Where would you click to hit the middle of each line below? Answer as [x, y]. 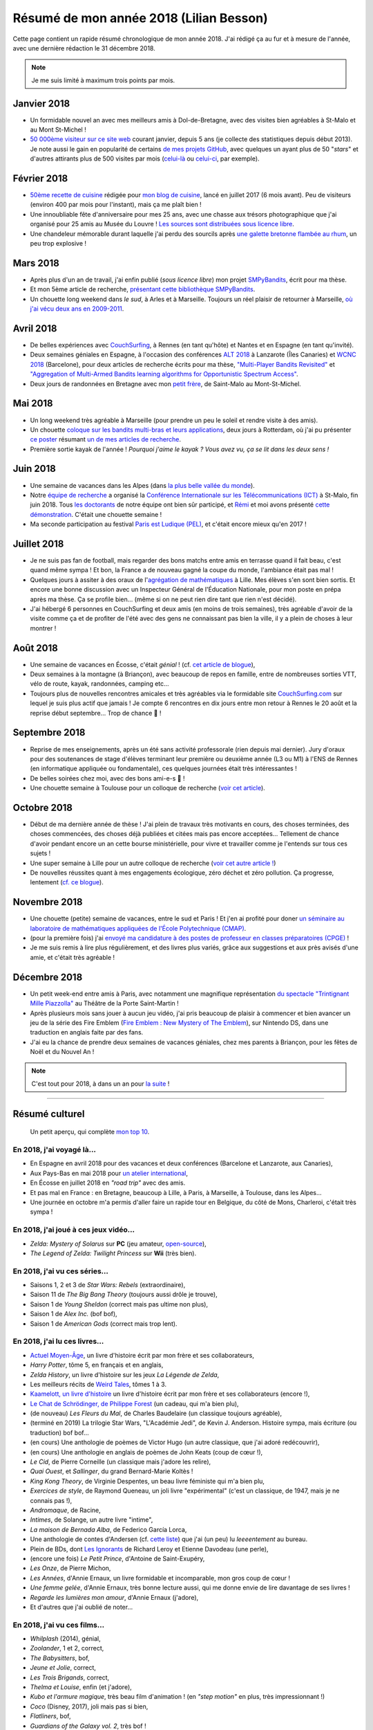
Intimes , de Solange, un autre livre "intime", [92, 1520]
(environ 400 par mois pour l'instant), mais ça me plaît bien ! [116, 205]
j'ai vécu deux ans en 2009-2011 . [77, 309]
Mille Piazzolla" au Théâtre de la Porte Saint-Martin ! [104, 1003]
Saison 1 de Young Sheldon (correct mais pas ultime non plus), [119, 1304]
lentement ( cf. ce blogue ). [67, 882]
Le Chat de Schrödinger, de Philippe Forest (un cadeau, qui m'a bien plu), [134, 1403]
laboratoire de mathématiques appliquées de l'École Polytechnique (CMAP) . [138, 928]
